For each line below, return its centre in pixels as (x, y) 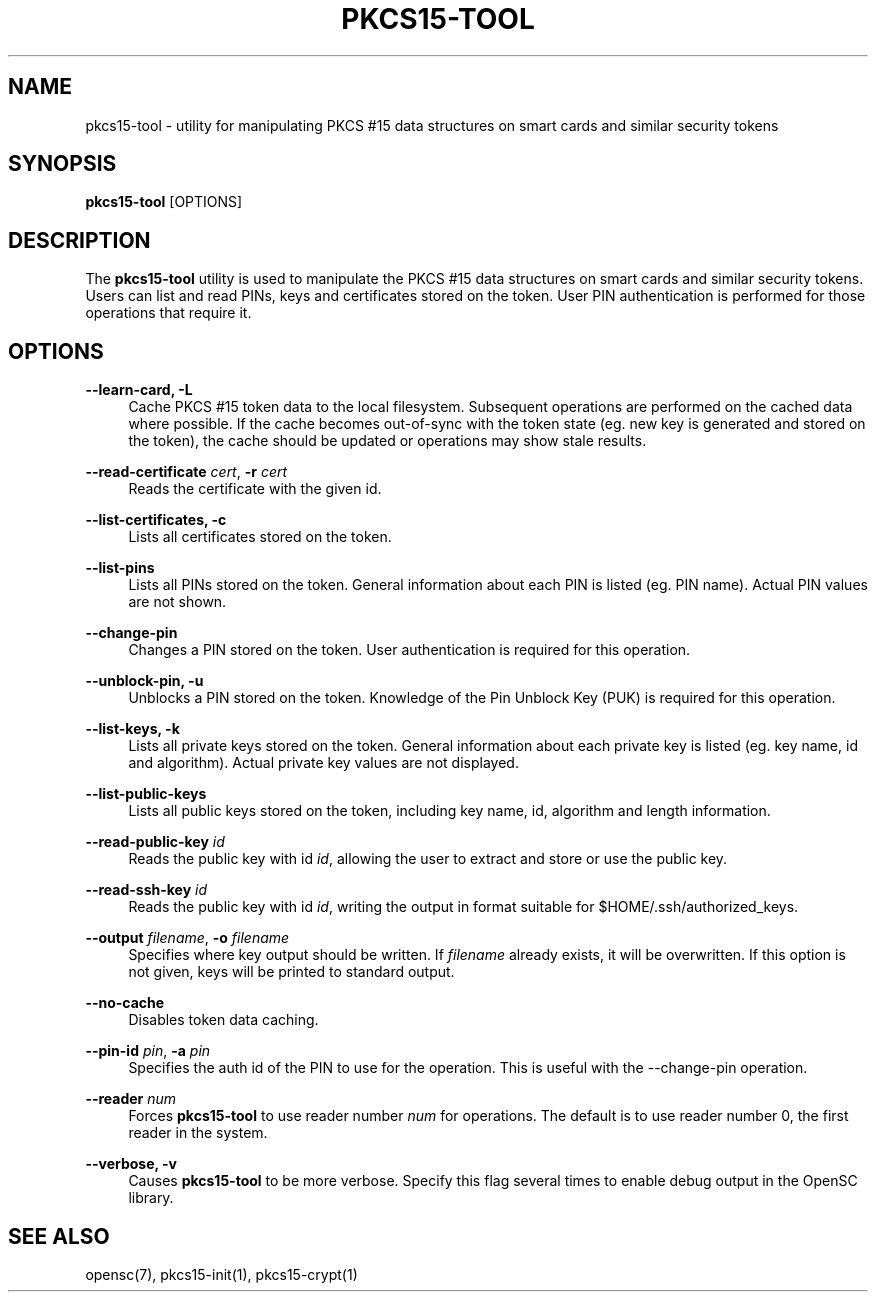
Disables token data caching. (223, 1020)
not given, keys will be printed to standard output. (291, 972)
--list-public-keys (146, 794)
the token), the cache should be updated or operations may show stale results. (387, 441)
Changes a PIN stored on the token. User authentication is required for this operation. (409, 650)
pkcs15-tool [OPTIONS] (164, 202)
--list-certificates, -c (156, 520)
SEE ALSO (59, 1236)
